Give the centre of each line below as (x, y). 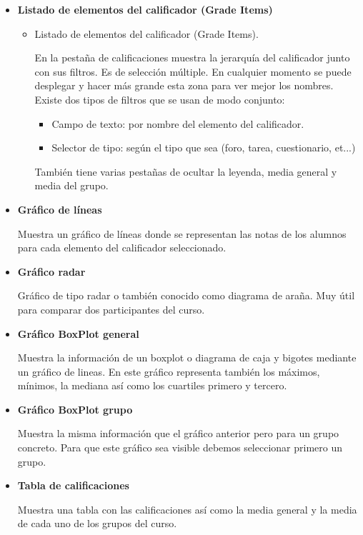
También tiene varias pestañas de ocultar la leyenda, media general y (186, 171)
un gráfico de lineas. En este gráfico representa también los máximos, (169, 371)
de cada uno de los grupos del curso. (97, 523)
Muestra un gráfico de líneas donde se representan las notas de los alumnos (182, 233)
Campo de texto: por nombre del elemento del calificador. (178, 123)
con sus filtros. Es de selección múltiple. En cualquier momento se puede (193, 71)
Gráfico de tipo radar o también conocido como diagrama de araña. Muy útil (186, 295)
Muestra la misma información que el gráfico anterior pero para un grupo (178, 433)
